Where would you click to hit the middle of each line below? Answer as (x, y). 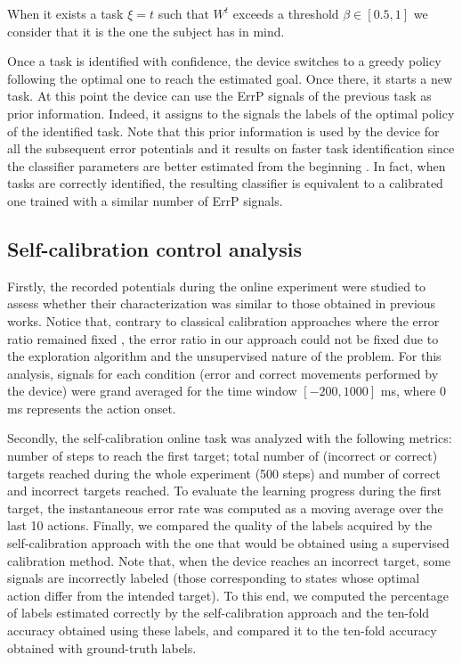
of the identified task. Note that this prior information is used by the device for (223, 131)
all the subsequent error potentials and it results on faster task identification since (231, 148)
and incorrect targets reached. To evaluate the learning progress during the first (224, 491)
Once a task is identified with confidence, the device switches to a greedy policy (224, 61)
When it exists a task (65, 13)
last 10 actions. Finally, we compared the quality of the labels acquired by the (220, 525)
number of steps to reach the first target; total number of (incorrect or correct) (223, 456)
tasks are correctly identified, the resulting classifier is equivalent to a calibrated (225, 183)
